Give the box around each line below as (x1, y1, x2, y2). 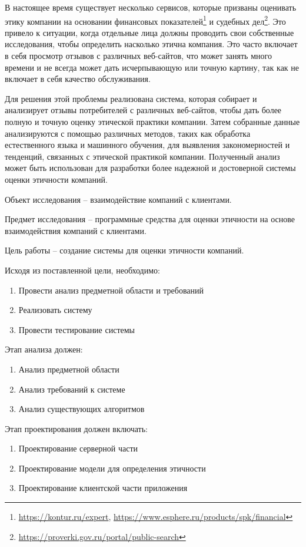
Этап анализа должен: (5, 343, 83, 355)
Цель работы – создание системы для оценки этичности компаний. (5, 244, 244, 256)
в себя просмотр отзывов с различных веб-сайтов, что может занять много (5, 50, 272, 62)
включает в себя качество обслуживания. (5, 73, 151, 85)
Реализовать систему (18, 304, 92, 316)
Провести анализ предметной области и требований (18, 284, 204, 296)
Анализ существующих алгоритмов (18, 403, 145, 415)
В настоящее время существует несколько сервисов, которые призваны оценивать (5, 1, 297, 13)
